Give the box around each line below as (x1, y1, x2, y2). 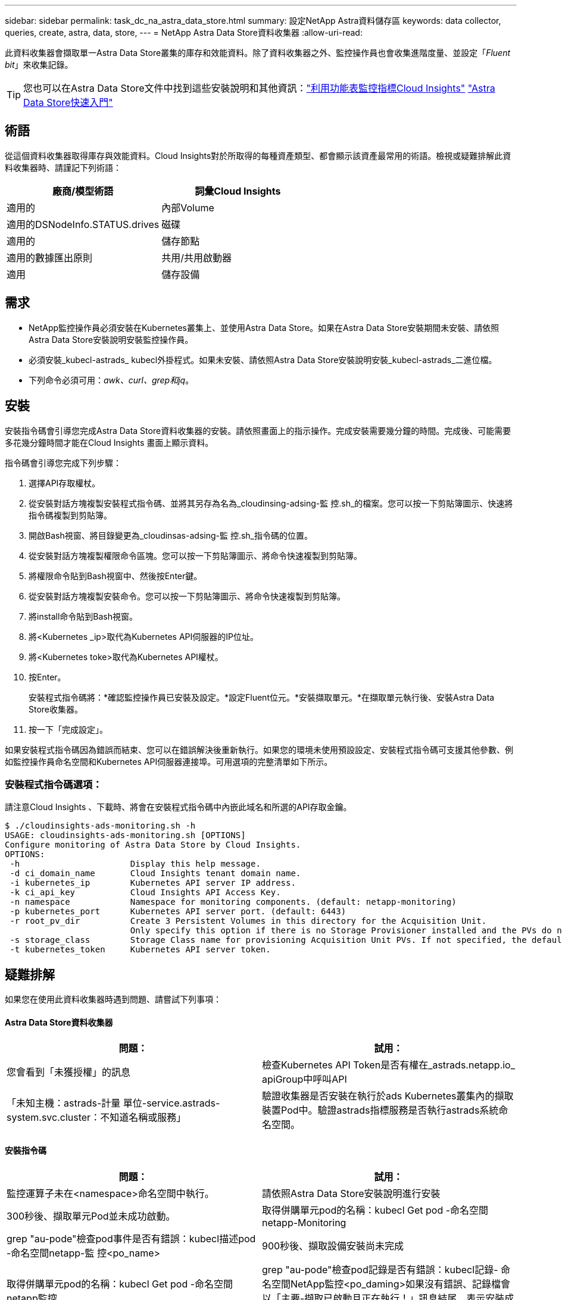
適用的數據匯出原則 (7, 251, 93, 264)
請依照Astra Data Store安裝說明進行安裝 (262, 1187, 441, 1199)
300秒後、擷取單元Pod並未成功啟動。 (7, 1210, 176, 1222)
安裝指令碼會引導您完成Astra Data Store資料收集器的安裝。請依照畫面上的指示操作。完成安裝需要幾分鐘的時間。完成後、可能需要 (5, 425, 511, 436)
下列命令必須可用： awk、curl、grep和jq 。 (29, 374, 194, 385)
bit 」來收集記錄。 (5, 60, 73, 70)
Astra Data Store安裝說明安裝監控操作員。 (29, 334, 193, 345)
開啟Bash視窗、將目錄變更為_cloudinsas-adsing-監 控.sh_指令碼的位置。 (29, 530, 313, 540)
